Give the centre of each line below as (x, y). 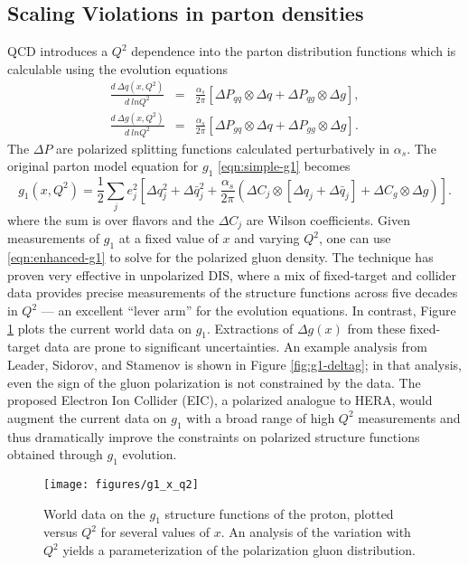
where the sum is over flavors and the (111, 220)
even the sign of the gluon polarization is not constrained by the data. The (214, 382)
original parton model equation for (103, 166)
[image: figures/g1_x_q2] (121, 485)
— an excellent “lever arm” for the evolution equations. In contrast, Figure (248, 311)
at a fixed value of (168, 238)
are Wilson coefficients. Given (328, 220)
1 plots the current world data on (99, 328)
